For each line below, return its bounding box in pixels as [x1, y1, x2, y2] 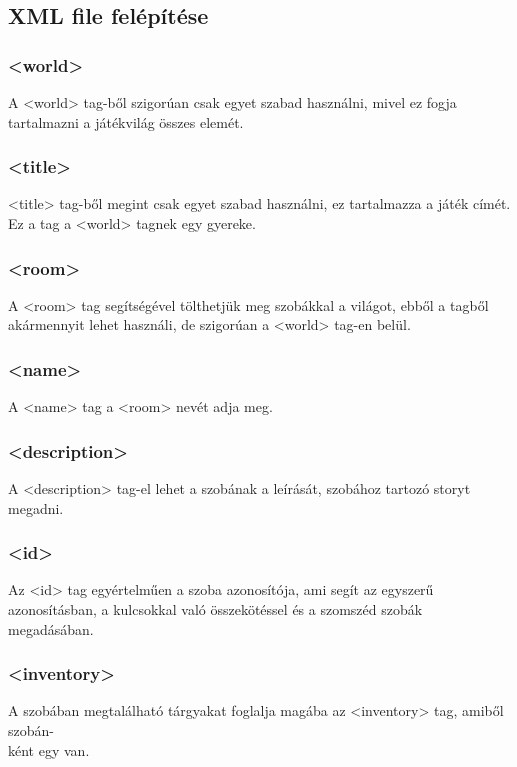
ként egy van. [8, 739, 90, 760]
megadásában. [8, 618, 94, 639]
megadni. [8, 497, 64, 518]
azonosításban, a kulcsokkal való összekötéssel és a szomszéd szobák [8, 599, 423, 620]
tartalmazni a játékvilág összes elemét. [8, 111, 244, 132]
